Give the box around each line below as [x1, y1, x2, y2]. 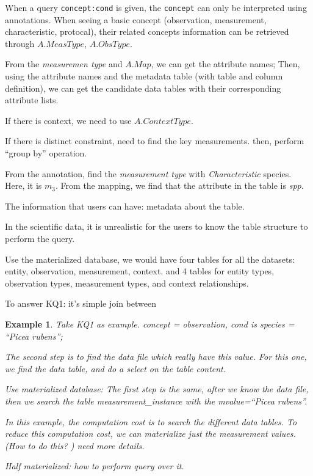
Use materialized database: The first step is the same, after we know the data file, [5, 383, 309, 395]
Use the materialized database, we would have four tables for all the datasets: [5, 252, 295, 265]
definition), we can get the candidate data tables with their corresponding [5, 81, 281, 94]
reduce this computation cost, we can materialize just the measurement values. [5, 427, 296, 440]
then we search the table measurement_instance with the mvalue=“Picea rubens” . [5, 394, 308, 407]
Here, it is [5, 179, 42, 192]
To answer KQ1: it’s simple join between [5, 297, 156, 310]
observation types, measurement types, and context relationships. [5, 276, 249, 289]
